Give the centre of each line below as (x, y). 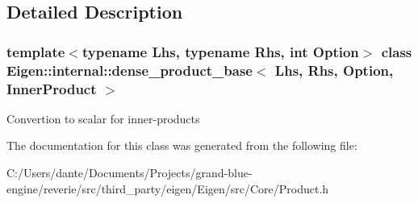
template (36, 51)
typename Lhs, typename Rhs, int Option (220, 51)
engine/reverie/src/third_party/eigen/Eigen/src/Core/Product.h (168, 188)
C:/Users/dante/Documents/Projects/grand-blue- (130, 173)
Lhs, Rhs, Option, (334, 70)
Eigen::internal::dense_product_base (130, 70)
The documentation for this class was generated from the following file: (182, 145)
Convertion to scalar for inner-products (103, 118)
